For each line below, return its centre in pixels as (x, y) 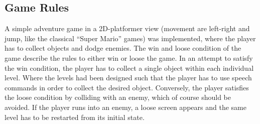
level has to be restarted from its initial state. (75, 117)
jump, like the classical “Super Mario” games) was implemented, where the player (130, 38)
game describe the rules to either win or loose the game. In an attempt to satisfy (129, 57)
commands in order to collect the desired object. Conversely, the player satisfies (127, 87)
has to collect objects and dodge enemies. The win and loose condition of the (123, 48)
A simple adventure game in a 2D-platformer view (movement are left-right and (127, 28)
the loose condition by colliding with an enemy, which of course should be (118, 97)
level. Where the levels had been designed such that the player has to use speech (128, 78)
